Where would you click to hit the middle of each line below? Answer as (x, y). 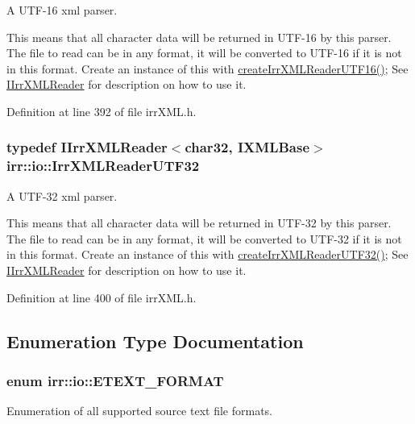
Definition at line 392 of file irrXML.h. (102, 111)
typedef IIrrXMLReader (87, 147)
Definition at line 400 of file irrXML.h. (102, 297)
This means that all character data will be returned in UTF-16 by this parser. (199, 37)
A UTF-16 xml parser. (62, 10)
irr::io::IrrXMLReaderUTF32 (103, 166)
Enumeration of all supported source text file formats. (139, 411)
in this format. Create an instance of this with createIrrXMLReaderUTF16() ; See (207, 68)
